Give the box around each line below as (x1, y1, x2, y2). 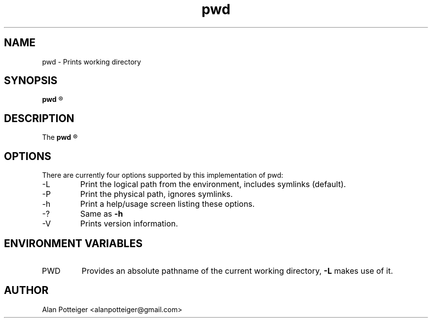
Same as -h (80, 209, 123, 219)
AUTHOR (4, 284, 49, 297)
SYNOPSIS (4, 74, 58, 87)
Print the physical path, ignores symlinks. (80, 189, 233, 199)
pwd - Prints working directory (42, 57, 141, 66)
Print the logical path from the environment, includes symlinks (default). (80, 179, 346, 190)
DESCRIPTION (4, 112, 74, 125)
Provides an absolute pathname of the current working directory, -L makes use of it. (81, 265, 393, 276)
